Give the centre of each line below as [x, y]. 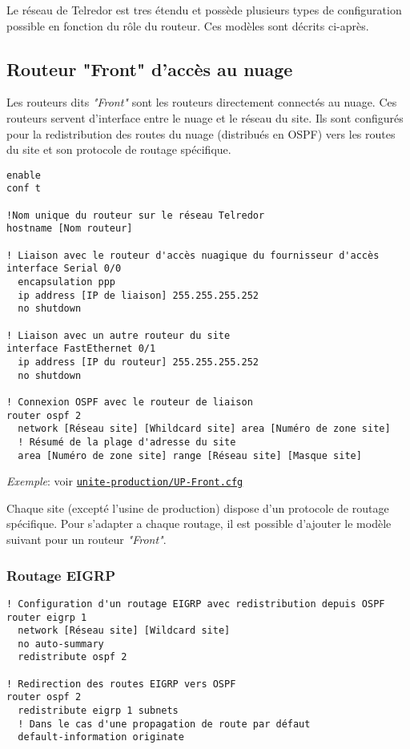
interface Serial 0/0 [64, 269]
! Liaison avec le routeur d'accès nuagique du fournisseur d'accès [193, 255]
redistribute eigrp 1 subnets [98, 711]
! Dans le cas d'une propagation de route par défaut [164, 724]
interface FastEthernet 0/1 [81, 349]
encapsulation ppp [67, 282]
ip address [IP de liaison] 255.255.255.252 [138, 295]
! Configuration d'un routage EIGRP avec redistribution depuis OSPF [196, 604]
